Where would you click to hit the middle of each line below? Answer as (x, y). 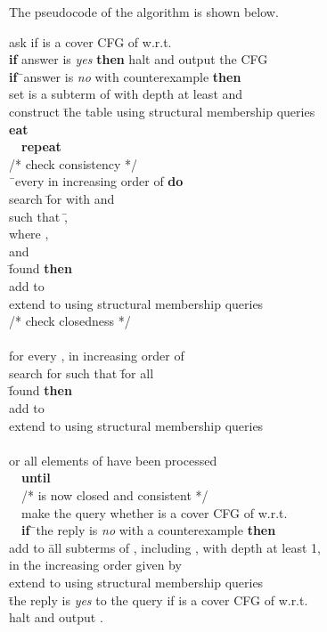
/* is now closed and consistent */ (114, 495)
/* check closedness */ (70, 321)
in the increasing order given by (95, 565)
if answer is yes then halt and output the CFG (139, 59)
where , (29, 234)
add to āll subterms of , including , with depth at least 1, (165, 547)
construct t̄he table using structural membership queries (162, 111)
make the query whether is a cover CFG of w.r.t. (154, 512)
